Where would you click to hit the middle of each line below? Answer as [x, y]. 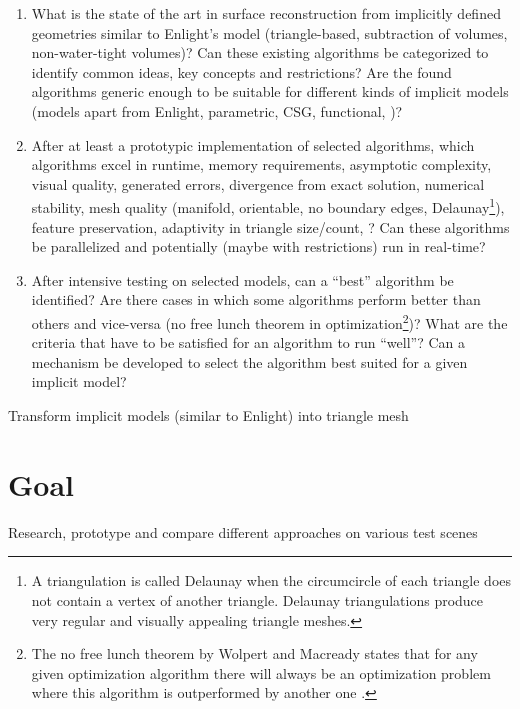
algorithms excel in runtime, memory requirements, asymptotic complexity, [261, 164]
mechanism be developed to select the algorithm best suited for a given [249, 361]
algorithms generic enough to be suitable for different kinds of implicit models [270, 91]
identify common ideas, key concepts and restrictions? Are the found [241, 71]
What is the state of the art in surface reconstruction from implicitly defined [266, 13]
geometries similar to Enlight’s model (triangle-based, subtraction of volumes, [269, 32]
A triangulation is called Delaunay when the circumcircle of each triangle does [271, 580]
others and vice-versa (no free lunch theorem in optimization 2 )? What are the [269, 321]
